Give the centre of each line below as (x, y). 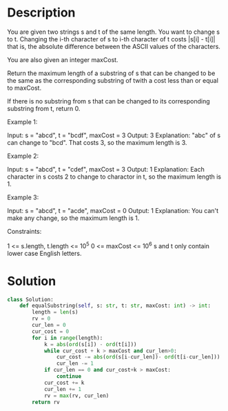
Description (41, 13)
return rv (46, 402)
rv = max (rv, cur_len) (76, 395)
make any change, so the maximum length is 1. (73, 218)
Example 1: (22, 121)
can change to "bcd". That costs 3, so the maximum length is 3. (97, 142)
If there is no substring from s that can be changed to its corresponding (108, 101)
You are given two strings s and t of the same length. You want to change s (114, 32)
